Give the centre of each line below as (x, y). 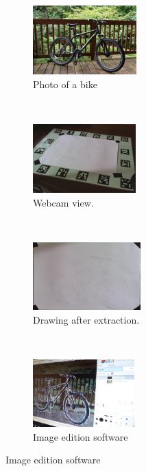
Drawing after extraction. (86, 319)
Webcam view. (63, 202)
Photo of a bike (65, 84)
